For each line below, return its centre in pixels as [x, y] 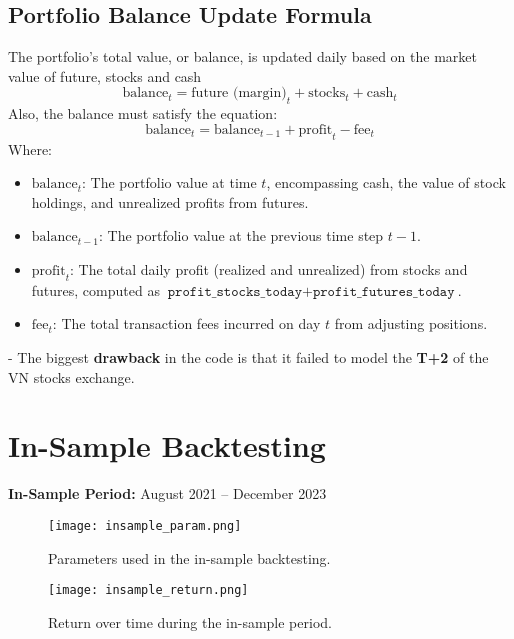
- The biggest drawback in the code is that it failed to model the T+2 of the [248, 356]
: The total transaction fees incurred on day [186, 323]
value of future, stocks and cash [105, 75]
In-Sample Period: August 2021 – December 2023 [167, 493]
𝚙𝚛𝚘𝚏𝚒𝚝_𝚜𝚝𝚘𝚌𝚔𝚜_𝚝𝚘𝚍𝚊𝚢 [234, 291]
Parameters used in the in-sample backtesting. [189, 557]
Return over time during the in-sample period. [190, 621]
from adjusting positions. [411, 323]
